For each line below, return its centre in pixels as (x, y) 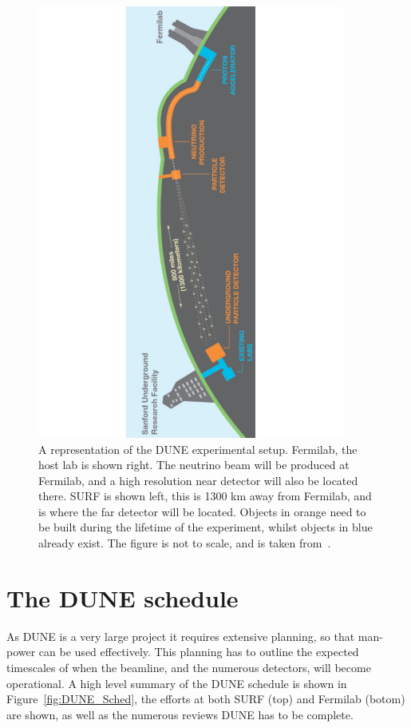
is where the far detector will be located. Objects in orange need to (202, 511)
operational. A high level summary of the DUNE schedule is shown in (177, 683)
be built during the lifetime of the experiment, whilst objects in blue (205, 527)
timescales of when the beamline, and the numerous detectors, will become (189, 667)
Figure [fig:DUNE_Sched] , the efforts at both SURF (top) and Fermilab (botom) (206, 699)
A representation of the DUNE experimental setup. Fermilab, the (198, 449)
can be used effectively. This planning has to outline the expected (199, 652)
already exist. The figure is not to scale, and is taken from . (185, 543)
